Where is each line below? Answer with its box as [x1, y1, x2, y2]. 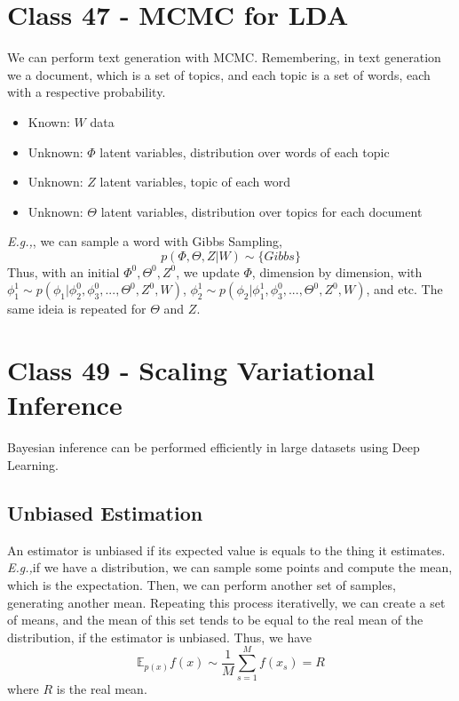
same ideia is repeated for [7, 299, 146, 318]
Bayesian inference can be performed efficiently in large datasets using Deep [7, 438, 420, 457]
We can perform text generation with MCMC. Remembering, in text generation [7, 48, 441, 67]
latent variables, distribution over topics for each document [100, 202, 423, 220]
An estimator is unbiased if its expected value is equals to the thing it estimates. [7, 540, 446, 559]
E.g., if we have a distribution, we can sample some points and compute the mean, [7, 558, 453, 577]
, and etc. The [366, 280, 443, 299]
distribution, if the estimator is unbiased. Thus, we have [7, 627, 313, 646]
